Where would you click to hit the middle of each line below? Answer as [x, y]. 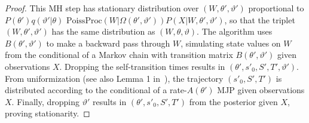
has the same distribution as [103, 31]
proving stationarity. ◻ [48, 113]
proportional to [276, 8]
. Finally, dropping [46, 101]
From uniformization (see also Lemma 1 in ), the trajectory [114, 78]
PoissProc [84, 21]
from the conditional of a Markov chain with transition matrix [119, 55]
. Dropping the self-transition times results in [142, 66]
